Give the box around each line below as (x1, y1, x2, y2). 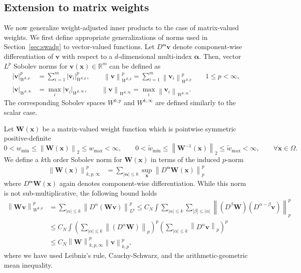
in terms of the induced (150, 154, 220, 164)
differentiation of (4, 51, 53, 61)
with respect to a (62, 51, 113, 61)
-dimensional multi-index (118, 51, 192, 61)
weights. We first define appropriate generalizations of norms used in (4, 32, 208, 42)
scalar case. (4, 107, 37, 117)
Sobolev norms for (13, 60, 67, 71)
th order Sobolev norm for (44, 154, 122, 164)
